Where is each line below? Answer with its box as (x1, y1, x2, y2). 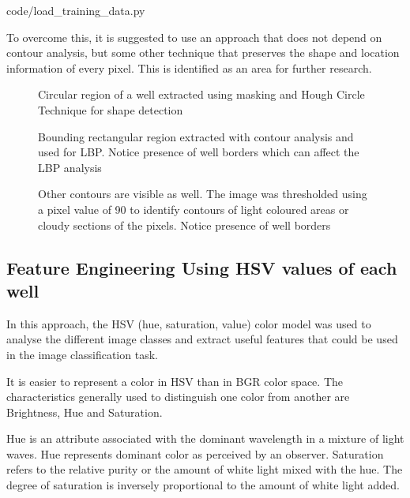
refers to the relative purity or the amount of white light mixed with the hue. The (6, 461, 403, 477)
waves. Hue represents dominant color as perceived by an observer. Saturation (6, 445, 384, 462)
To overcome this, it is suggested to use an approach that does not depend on (6, 28, 382, 45)
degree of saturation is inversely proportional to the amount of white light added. (6, 477, 400, 493)
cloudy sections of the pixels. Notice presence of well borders (38, 216, 331, 233)
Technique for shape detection (38, 101, 183, 118)
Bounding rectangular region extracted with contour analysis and (38, 128, 354, 144)
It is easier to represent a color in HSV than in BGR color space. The (6, 373, 343, 389)
